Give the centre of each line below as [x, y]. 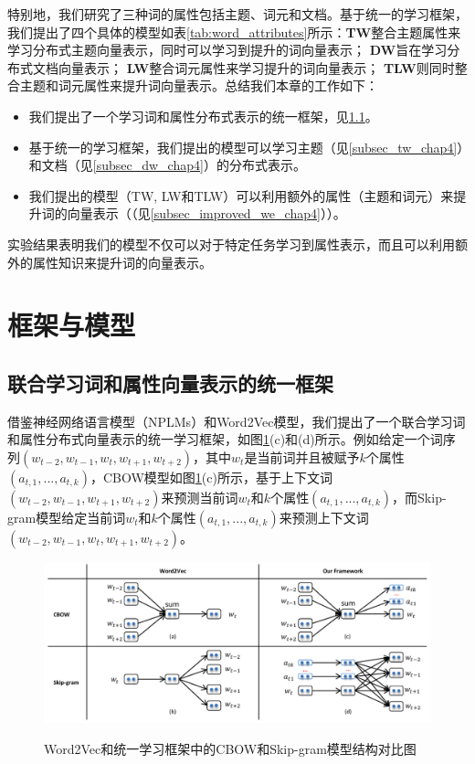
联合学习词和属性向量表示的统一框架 [170, 382]
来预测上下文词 [324, 517]
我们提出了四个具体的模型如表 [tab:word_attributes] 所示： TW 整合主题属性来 [234, 32]
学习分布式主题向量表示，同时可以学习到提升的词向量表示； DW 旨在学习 [227, 50]
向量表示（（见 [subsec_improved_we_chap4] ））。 [206, 213]
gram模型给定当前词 [67, 517]
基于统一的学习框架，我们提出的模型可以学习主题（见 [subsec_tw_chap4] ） [246, 147]
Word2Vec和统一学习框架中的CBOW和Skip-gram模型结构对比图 [230, 748]
